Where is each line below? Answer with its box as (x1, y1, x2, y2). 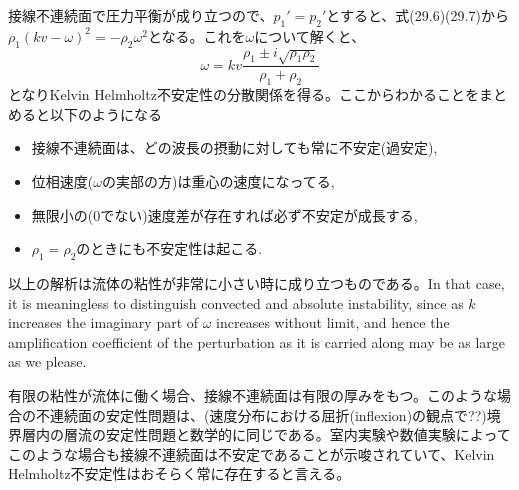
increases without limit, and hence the (216, 312, 450, 333)
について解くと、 (254, 25, 366, 46)
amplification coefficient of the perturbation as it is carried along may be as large (8, 331, 506, 352)
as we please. (8, 351, 87, 372)
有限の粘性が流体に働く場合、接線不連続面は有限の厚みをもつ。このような (8, 384, 497, 405)
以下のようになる (49, 103, 162, 124)
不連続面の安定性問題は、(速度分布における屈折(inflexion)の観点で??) (35, 404, 487, 425)
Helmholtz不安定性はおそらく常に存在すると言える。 (8, 463, 351, 484)
